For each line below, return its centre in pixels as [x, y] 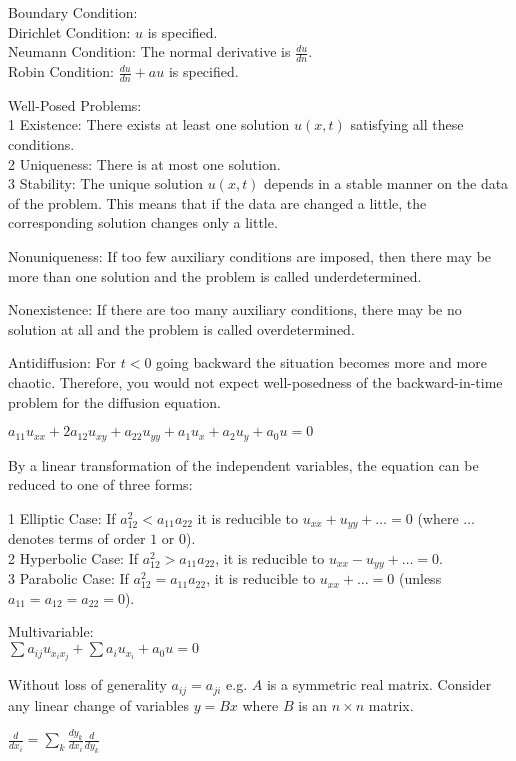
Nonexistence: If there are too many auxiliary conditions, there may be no [235, 309]
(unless [420, 578]
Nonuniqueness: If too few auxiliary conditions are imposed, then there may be [250, 256]
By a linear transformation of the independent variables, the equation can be [243, 464]
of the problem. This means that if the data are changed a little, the [217, 202]
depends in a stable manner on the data [386, 183]
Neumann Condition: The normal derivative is [149, 51]
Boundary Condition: [73, 12]
